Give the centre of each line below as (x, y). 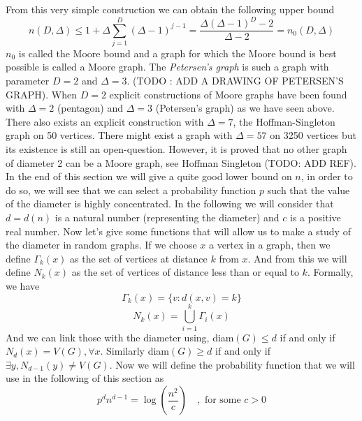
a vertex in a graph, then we (269, 245)
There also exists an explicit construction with (105, 121)
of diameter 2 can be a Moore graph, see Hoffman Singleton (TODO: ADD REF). (181, 162)
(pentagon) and (90, 108)
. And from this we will (297, 258)
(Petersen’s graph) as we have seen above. (245, 108)
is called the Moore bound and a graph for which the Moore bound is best (178, 53)
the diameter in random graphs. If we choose (101, 245)
